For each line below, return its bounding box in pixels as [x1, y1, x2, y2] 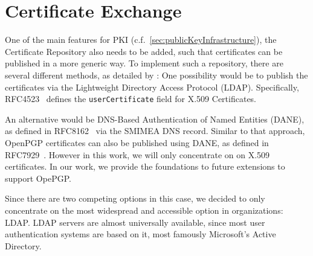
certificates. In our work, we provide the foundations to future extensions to [5, 160, 285, 173]
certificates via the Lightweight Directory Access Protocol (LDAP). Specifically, [5, 80, 299, 93]
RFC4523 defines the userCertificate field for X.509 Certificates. [5, 92, 257, 105]
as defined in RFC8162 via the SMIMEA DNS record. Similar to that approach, [5, 124, 305, 137]
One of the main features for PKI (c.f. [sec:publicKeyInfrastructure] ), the [5, 33, 277, 46]
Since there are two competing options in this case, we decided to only [5, 192, 265, 205]
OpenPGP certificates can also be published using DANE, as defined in [5, 136, 269, 149]
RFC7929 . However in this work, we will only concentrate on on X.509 [5, 148, 270, 161]
